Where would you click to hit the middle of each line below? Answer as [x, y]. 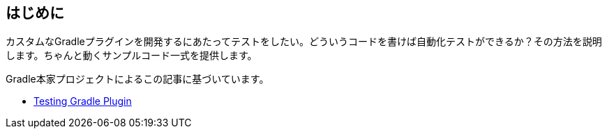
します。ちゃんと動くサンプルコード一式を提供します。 [132, 56]
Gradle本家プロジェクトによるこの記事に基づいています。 [137, 79]
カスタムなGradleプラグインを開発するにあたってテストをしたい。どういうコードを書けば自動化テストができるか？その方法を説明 [304, 42]
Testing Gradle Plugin [83, 101]
